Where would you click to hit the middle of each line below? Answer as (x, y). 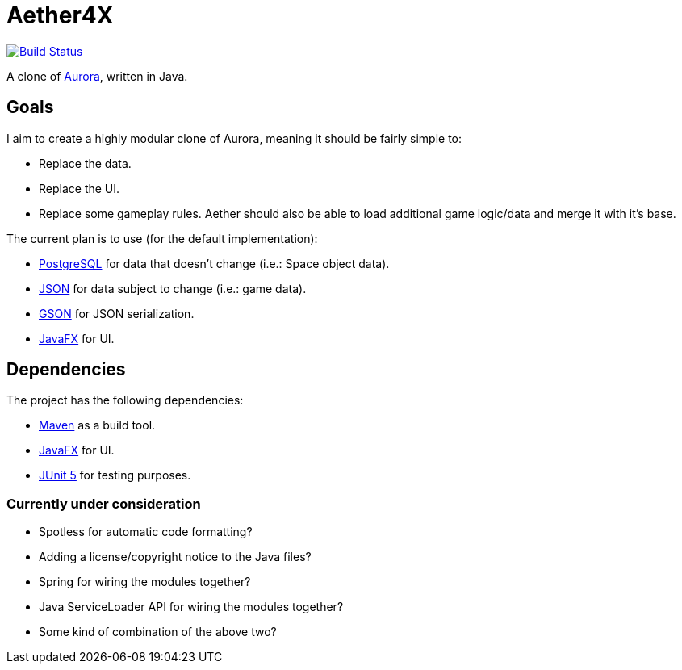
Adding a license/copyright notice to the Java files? (175, 557)
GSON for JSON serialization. (117, 313)
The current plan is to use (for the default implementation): (162, 238)
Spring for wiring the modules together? (145, 582)
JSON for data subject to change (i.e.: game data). (173, 288)
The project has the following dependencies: (125, 400)
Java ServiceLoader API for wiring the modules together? (191, 607)
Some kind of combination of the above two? (158, 632)
